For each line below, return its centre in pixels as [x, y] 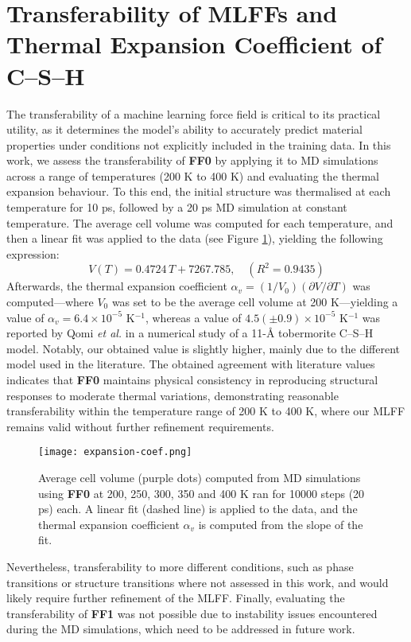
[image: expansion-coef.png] [115, 452]
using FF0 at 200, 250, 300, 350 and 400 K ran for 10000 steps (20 [202, 493]
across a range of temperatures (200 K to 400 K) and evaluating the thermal [193, 175]
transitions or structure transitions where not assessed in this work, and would [198, 582]
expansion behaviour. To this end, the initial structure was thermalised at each [199, 191]
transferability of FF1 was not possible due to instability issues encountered [192, 613]
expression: [33, 253]
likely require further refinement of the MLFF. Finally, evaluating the [176, 598]
